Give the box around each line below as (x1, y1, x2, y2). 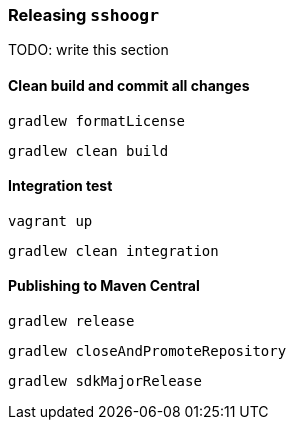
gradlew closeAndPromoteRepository (8, 343, 287, 360)
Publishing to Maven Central (8, 277, 200, 295)
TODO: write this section (8, 41, 169, 59)
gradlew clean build (8, 142, 169, 159)
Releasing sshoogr (8, 5, 160, 25)
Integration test (8, 177, 113, 195)
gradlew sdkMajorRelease (8, 373, 202, 390)
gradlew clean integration (8, 242, 219, 259)
